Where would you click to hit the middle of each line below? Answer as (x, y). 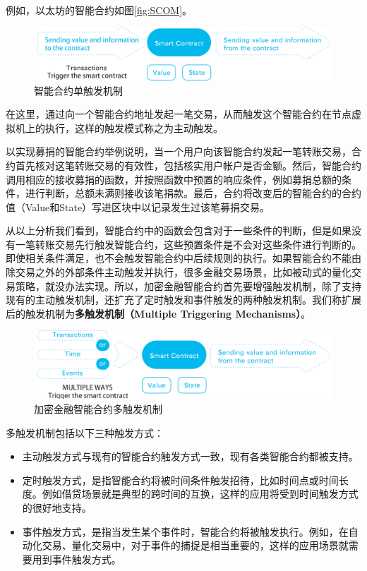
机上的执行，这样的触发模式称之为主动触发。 (119, 127)
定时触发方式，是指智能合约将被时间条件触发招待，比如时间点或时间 (180, 480)
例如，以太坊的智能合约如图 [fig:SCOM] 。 (99, 10)
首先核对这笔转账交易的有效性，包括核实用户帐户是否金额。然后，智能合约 (188, 165)
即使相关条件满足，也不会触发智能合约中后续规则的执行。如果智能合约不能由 (183, 258)
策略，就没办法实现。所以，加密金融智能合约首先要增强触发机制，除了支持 (188, 285)
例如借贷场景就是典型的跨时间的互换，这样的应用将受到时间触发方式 (200, 494)
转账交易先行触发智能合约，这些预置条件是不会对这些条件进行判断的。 (198, 244)
